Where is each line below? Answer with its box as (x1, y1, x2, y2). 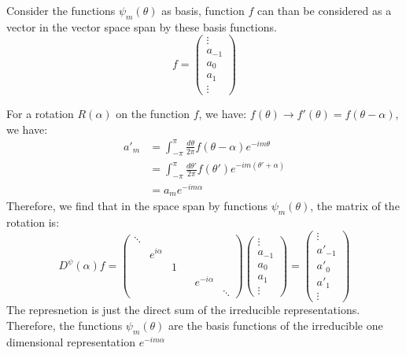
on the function (116, 105, 190, 121)
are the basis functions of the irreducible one (168, 316, 383, 333)
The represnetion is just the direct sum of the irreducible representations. (6, 301, 360, 318)
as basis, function (161, 2, 245, 18)
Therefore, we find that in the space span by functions (6, 198, 268, 214)
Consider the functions (6, 2, 116, 18)
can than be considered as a (257, 2, 392, 18)
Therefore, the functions (6, 316, 123, 333)
